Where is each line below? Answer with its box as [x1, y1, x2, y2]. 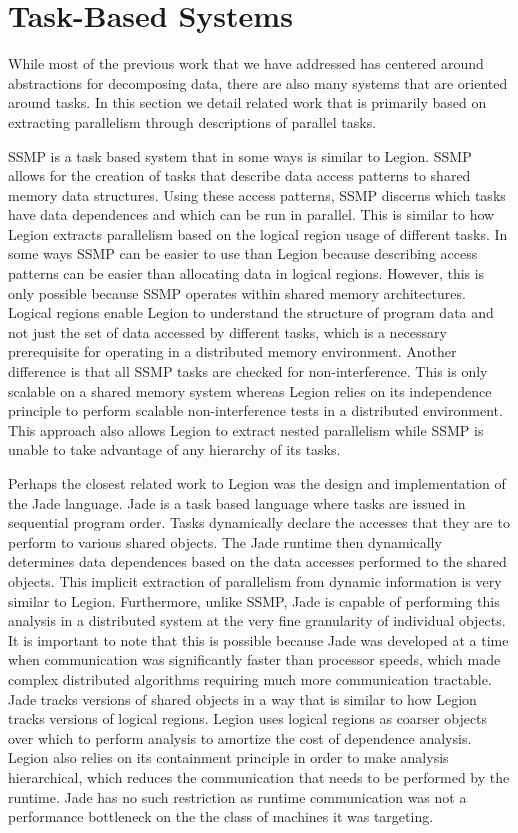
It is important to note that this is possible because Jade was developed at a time [8, 629, 509, 650]
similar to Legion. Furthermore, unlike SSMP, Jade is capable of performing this [8, 590, 500, 611]
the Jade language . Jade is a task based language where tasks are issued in [8, 492, 466, 513]
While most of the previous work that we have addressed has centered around [8, 53, 484, 74]
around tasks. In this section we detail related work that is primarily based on [8, 92, 487, 113]
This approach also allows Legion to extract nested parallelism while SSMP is [8, 419, 484, 440]
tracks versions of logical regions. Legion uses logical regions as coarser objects [8, 708, 488, 729]
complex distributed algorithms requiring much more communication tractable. [8, 668, 492, 689]
